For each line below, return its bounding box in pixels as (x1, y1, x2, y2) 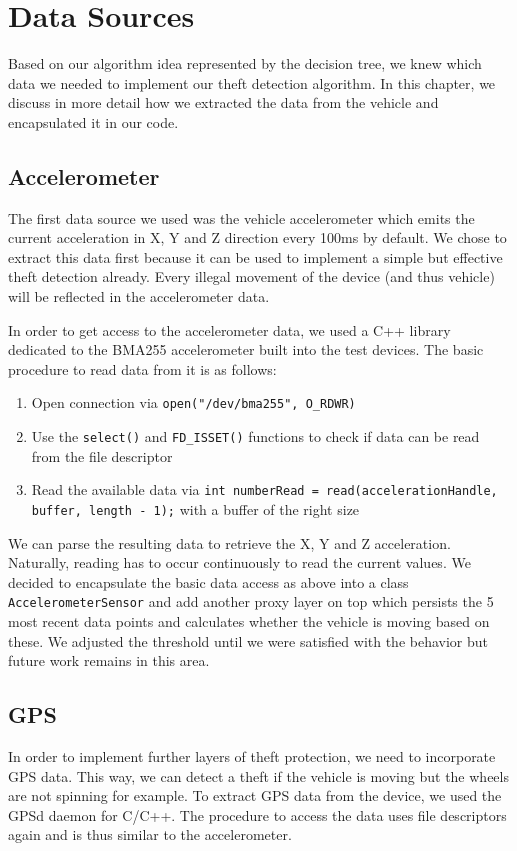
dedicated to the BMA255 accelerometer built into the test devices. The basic (8, 339, 484, 360)
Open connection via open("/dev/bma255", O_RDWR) (31, 392, 356, 413)
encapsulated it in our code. (8, 111, 179, 132)
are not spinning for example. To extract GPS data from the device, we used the (8, 785, 502, 806)
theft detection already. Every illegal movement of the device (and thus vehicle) (8, 266, 495, 287)
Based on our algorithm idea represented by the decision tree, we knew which (8, 53, 482, 74)
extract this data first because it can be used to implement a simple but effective (8, 246, 503, 267)
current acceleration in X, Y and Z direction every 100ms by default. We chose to (8, 227, 507, 248)
